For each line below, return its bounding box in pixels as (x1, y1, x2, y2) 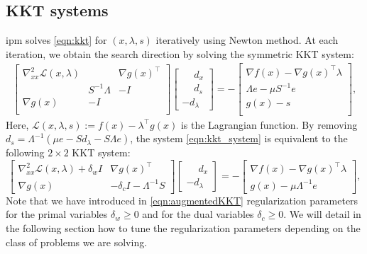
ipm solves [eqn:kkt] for (6, 33, 107, 47)
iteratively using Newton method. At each (155, 33, 339, 47)
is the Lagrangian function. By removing (180, 117, 358, 132)
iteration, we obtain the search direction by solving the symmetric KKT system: (6, 46, 354, 61)
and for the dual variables (142, 207, 254, 221)
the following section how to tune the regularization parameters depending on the (6, 220, 361, 235)
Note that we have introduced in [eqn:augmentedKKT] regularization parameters (6, 192, 358, 207)
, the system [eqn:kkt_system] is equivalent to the (130, 131, 348, 146)
